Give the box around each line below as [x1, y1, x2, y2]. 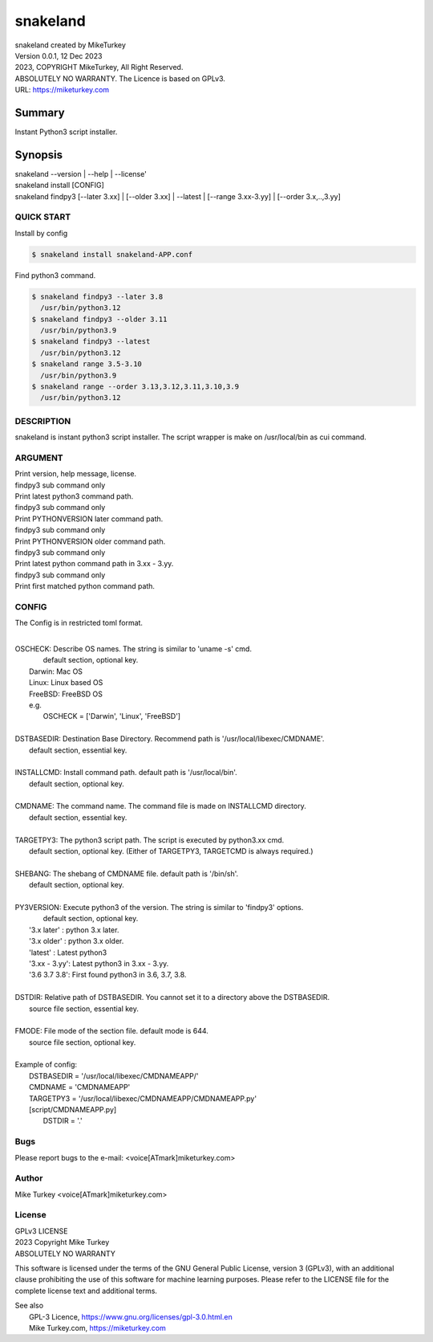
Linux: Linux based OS [29, 678, 103, 687]
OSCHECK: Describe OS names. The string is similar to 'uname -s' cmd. [14, 644, 253, 654]
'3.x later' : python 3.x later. [29, 924, 119, 935]
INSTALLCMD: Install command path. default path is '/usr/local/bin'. [14, 768, 238, 777]
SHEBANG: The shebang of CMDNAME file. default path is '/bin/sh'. [14, 868, 239, 879]
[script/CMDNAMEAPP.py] [29, 1105, 117, 1115]
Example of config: [14, 1060, 78, 1070]
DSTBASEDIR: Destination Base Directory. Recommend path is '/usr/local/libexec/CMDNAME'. [14, 734, 325, 744]
